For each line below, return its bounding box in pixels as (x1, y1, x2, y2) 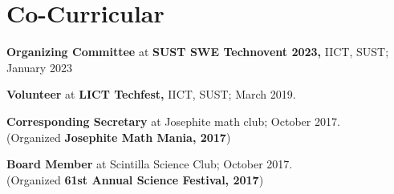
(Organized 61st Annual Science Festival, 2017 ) (6, 171, 264, 188)
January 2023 (6, 59, 72, 75)
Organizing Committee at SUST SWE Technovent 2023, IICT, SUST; (6, 43, 389, 60)
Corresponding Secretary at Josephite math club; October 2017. (6, 112, 340, 129)
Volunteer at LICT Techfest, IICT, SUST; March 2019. (6, 86, 296, 103)
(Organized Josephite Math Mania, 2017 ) (6, 128, 231, 145)
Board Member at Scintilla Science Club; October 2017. (6, 156, 293, 172)
